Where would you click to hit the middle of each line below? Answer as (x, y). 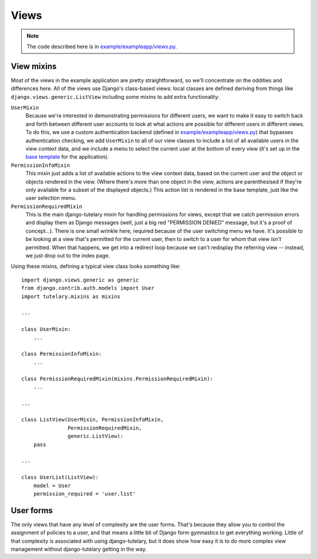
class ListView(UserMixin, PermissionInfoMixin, (92, 420)
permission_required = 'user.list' (85, 493)
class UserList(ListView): (60, 477)
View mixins (34, 66)
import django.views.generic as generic (80, 280)
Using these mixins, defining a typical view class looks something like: (96, 266)
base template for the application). (67, 157)
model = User (52, 486)
